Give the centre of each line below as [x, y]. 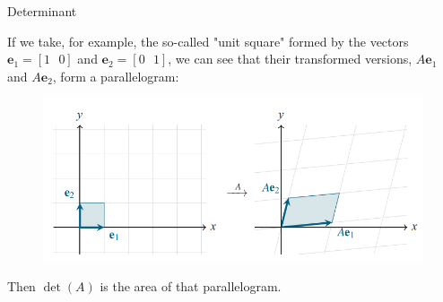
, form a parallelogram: [116, 76]
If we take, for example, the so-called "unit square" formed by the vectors [208, 41]
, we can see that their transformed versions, [290, 59]
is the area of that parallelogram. [191, 286]
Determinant [42, 11]
